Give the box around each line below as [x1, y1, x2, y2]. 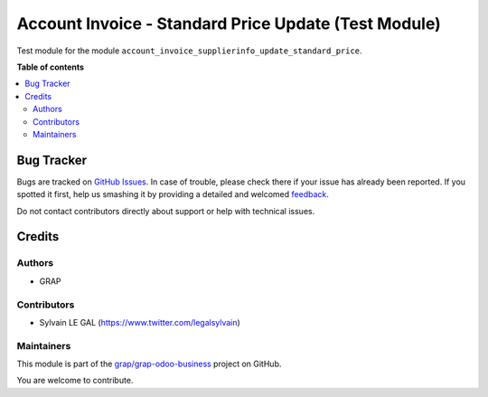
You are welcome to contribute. [16, 375, 134, 386]
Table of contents [16, 61, 85, 72]
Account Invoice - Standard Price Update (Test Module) [16, 14, 442, 33]
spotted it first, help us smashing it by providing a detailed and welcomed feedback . [16, 189, 330, 200]
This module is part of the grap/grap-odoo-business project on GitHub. [16, 358, 282, 370]
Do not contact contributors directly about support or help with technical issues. [16, 205, 315, 216]
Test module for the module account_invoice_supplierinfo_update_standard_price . [16, 45, 362, 56]
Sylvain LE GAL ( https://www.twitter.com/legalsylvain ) [39, 317, 241, 327]
